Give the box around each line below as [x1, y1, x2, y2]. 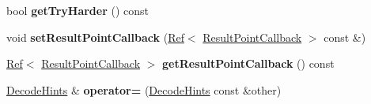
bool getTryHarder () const [6, 2, 150, 18]
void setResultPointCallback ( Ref [6, 28, 184, 45]
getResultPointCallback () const [162, 55, 335, 72]
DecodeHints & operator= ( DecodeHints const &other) [6, 81, 282, 98]
